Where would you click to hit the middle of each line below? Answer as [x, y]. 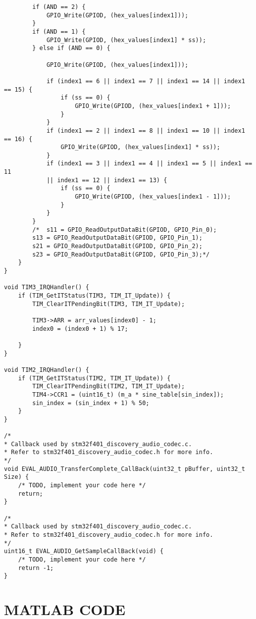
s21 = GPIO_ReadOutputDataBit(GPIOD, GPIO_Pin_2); [117, 246]
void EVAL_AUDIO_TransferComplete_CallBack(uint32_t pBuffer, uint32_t [125, 469]
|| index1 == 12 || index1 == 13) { [107, 180]
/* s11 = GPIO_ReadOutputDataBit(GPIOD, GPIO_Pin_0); [125, 230]
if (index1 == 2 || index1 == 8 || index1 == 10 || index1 [146, 130]
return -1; [36, 568]
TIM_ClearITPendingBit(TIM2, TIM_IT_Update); [109, 387]
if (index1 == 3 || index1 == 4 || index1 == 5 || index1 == [149, 164]
